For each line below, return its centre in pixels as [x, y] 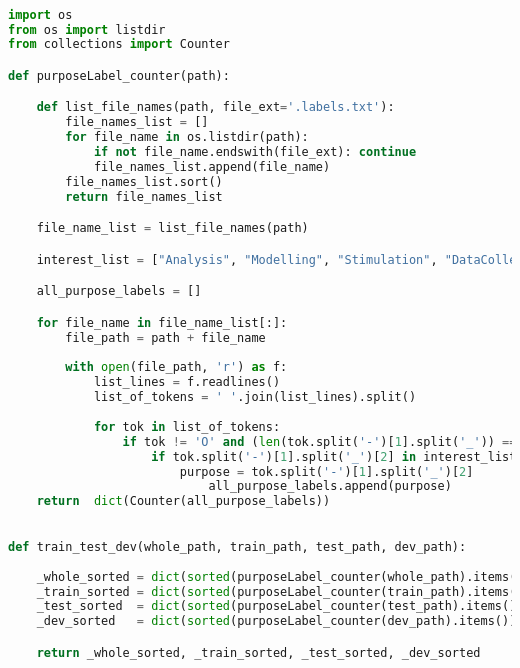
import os [40, 14]
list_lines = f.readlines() [187, 382]
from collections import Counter [119, 44]
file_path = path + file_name [165, 337]
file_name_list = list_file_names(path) [172, 228]
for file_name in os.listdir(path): [187, 137]
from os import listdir [87, 29]
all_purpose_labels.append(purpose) [330, 486]
